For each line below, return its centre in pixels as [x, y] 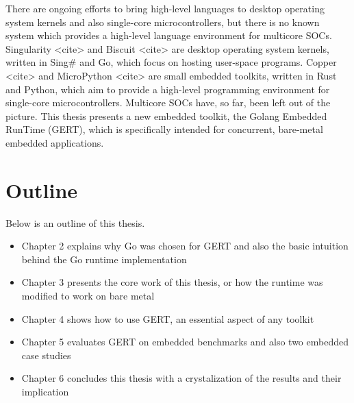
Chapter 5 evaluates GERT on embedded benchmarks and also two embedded [185, 342]
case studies [46, 355]
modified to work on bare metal [88, 296]
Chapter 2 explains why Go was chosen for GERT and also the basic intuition [185, 246]
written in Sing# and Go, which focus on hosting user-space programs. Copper [171, 62]
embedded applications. [55, 142]
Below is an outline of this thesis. [75, 222]
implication [45, 391]
